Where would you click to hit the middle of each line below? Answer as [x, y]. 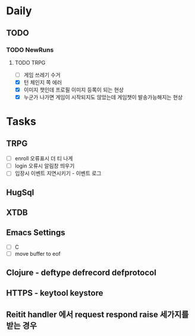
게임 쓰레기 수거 [42, 75]
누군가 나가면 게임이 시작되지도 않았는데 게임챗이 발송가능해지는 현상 [103, 97]
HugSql [20, 192]
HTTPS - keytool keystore [55, 293]
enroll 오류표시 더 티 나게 [44, 159]
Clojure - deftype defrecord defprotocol [81, 273]
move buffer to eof [38, 253]
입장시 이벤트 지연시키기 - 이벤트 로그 [58, 173]
